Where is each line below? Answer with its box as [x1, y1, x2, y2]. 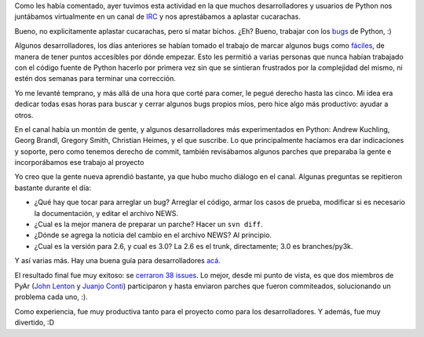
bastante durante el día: [14, 183, 92, 192]
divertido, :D [14, 318, 55, 328]
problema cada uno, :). [14, 292, 88, 302]
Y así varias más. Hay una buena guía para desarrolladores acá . [14, 256, 221, 266]
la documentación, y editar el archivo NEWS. [34, 208, 179, 218]
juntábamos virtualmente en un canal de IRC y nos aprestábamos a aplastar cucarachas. [14, 12, 302, 21]
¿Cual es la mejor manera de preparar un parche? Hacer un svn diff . [34, 220, 263, 229]
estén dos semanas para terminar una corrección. [14, 74, 177, 83]
